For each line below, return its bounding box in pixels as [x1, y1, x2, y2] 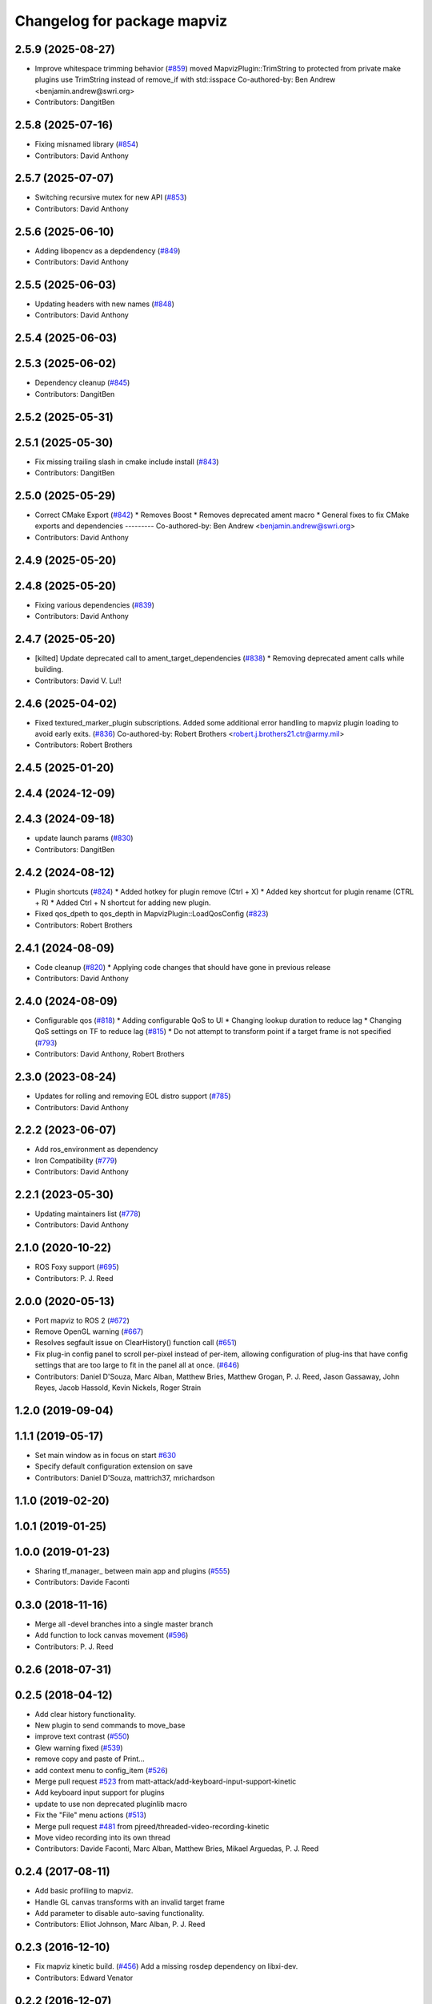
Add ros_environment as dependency [34, 1145, 158, 1154]
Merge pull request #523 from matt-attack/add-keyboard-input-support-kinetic [34, 1776, 297, 1787]
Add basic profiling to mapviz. [34, 1886, 134, 1896]
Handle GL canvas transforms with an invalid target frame [34, 1897, 226, 1907]
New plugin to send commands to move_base [34, 1720, 186, 1731]
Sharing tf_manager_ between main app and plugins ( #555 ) [34, 1566, 230, 1575]
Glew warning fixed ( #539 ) [34, 1743, 123, 1752]
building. [34, 665, 64, 674]
